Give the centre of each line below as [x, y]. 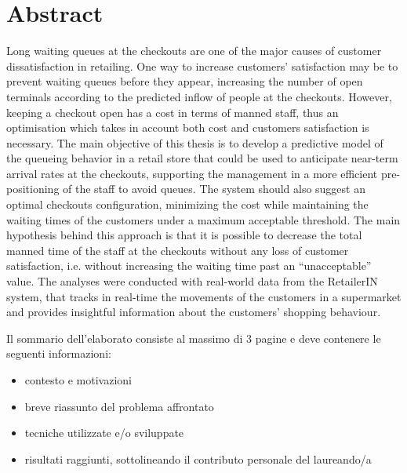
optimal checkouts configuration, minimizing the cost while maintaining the [187, 204]
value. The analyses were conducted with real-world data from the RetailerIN [192, 281]
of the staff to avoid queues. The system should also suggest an [214, 189]
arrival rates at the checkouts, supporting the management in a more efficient [192, 173]
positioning [33, 189]
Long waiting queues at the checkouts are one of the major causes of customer [194, 51]
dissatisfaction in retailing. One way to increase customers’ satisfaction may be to [202, 65]
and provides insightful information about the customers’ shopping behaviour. [194, 312]
